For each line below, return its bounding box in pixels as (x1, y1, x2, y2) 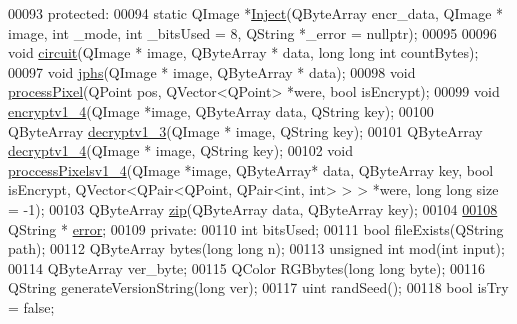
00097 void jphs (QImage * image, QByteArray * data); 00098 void (8, 61, 416, 82)
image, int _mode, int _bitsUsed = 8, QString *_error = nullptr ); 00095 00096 (8, 22, 497, 43)
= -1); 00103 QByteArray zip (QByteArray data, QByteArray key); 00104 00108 (8, 198, 498, 219)
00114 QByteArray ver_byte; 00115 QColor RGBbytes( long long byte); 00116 (8, 257, 485, 278)
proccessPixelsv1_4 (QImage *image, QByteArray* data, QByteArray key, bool (8, 159, 494, 180)
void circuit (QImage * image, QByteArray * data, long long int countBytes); (8, 42, 479, 63)
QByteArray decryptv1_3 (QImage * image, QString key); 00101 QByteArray (8, 120, 483, 141)
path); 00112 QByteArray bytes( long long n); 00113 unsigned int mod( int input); (8, 238, 505, 259)
